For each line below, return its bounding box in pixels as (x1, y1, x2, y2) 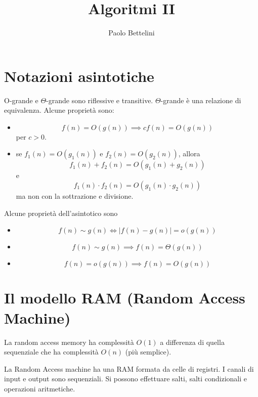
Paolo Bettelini (108, 27, 155, 38)
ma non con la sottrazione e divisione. (16, 191, 134, 201)
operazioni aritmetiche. (4, 383, 75, 393)
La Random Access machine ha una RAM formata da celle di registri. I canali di (4, 363, 254, 374)
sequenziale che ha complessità (4, 346, 99, 357)
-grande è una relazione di (160, 95, 241, 105)
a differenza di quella (160, 336, 225, 347)
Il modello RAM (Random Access (4, 287, 245, 308)
